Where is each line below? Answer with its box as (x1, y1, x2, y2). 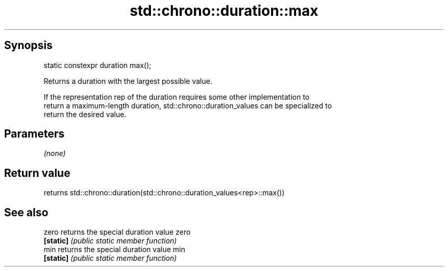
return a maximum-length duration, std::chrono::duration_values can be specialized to (43, 101, 332, 110)
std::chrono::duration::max (129, 2, 319, 19)
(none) (43, 149, 66, 158)
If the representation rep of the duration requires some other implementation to (43, 92, 309, 101)
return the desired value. (43, 109, 126, 119)
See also (4, 206, 49, 219)
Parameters (4, 127, 64, 141)
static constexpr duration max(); (43, 60, 151, 70)
